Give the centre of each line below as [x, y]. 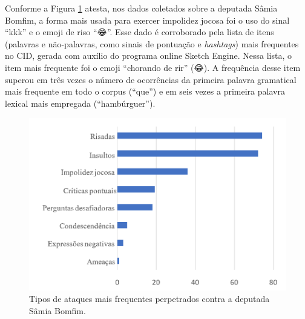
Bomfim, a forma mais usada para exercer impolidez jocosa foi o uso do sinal [147, 20]
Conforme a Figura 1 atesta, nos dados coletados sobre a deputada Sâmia [141, 8]
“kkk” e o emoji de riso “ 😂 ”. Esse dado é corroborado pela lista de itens [139, 32]
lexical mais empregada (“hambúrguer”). [80, 103]
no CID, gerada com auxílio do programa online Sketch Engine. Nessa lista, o [149, 55]
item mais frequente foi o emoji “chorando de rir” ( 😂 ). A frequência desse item [153, 67]
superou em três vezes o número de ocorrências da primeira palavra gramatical [151, 79]
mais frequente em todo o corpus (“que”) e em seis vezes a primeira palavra [145, 91]
